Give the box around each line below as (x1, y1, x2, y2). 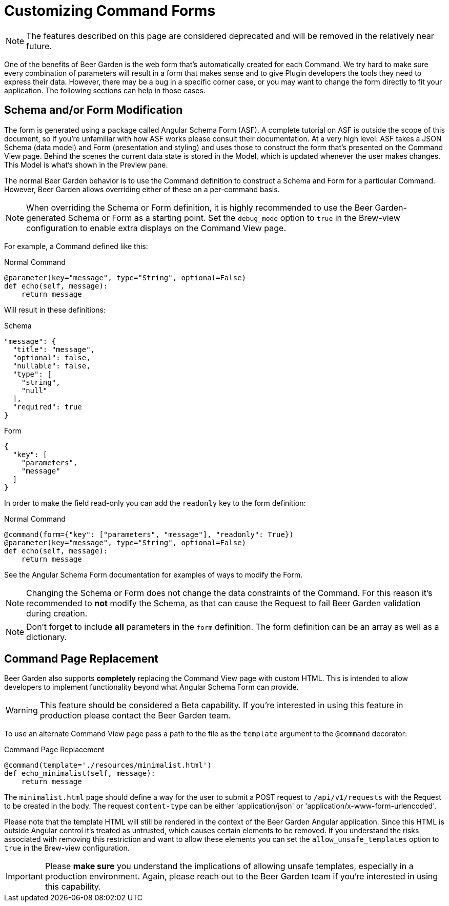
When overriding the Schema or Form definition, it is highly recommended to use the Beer (26, 202, 373, 213)
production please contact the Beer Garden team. (39, 710, 231, 721)
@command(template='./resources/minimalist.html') (4, 761, 212, 770)
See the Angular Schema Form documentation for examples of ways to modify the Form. (4, 570, 303, 579)
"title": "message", (12, 345, 95, 354)
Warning (6, 705, 38, 716)
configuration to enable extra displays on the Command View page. (26, 222, 287, 233)
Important (6, 871, 43, 882)
